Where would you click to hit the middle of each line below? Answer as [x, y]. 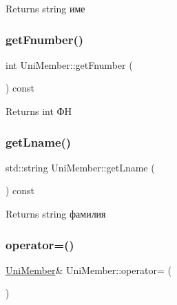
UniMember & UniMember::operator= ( [88, 270]
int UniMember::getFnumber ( [69, 64]
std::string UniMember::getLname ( [80, 167]
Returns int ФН [39, 111]
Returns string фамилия [56, 213]
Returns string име [45, 8]
